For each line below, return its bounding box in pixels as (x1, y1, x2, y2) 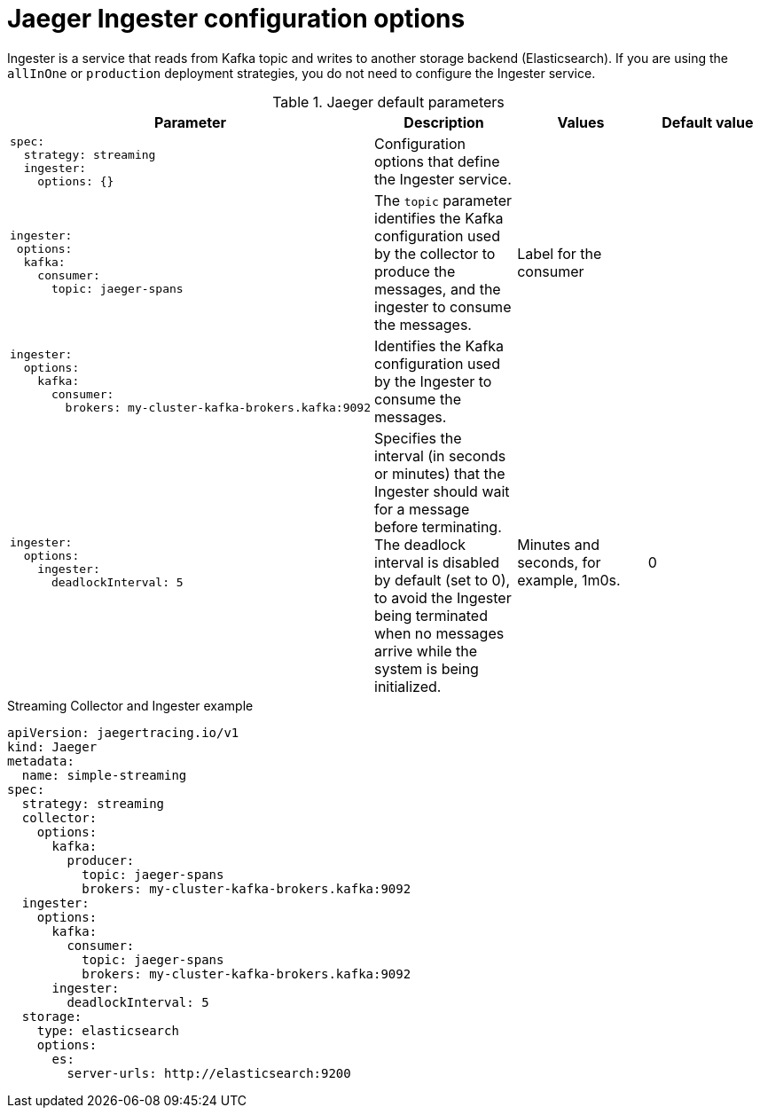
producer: (67, 852, 135, 868)
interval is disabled (374, 553, 499, 571)
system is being (374, 659, 479, 678)
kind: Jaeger (7, 739, 98, 754)
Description (404, 113, 484, 131)
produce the (374, 262, 456, 280)
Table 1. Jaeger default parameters (272, 92, 505, 111)
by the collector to (374, 244, 496, 263)
